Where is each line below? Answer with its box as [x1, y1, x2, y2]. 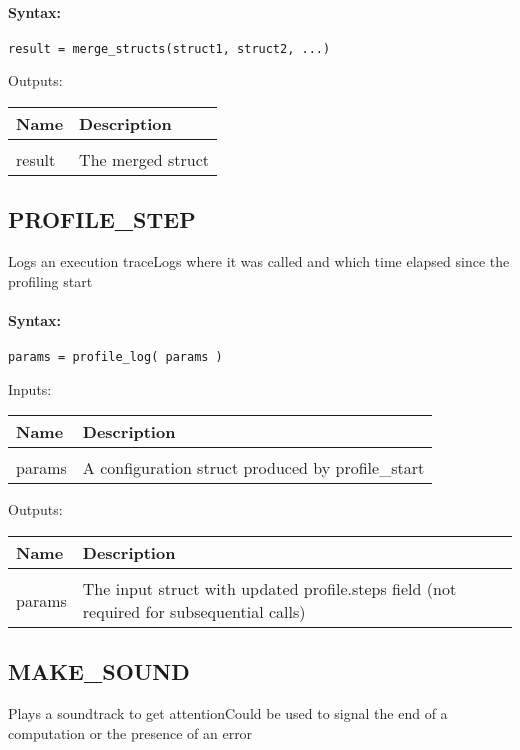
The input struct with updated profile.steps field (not [82, 577, 457, 601]
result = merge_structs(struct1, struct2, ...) [8, 41, 331, 56]
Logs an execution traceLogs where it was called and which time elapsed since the [8, 251, 510, 272]
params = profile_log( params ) [8, 350, 223, 365]
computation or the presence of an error [8, 722, 253, 743]
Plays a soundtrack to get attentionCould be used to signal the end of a [8, 703, 448, 724]
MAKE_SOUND [8, 656, 190, 687]
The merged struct [79, 148, 210, 172]
